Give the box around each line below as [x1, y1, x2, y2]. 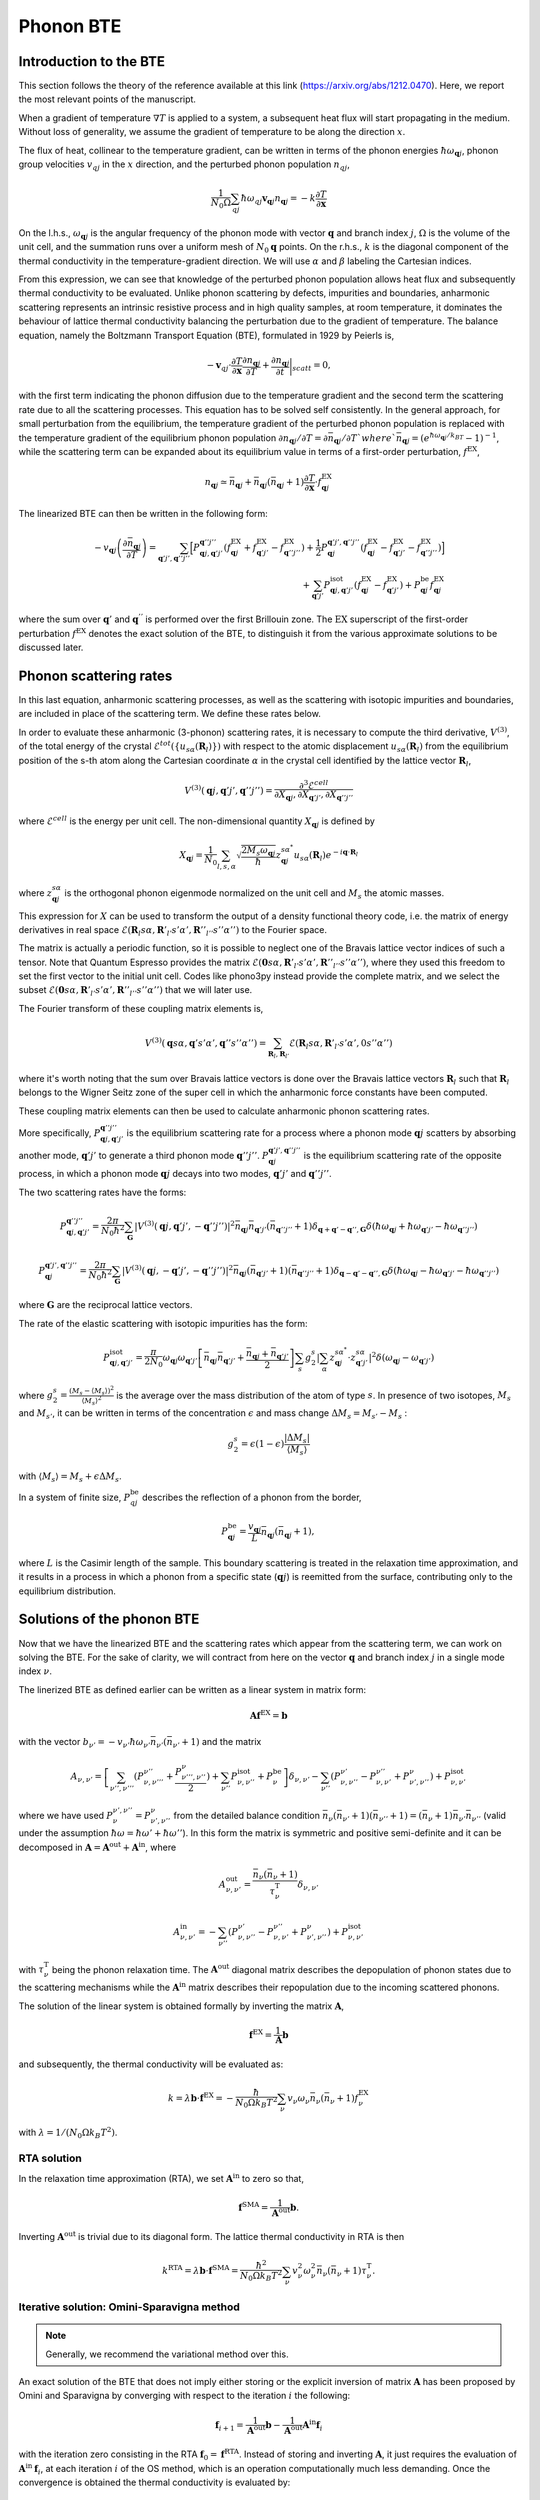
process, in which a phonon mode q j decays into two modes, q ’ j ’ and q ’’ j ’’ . [18, 1168, 332, 1180]
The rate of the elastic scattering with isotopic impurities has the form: [18, 1317, 309, 1329]
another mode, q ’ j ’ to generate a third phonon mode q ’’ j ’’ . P [18, 1149, 269, 1161]
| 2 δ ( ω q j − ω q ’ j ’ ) [368, 1350, 435, 1365]
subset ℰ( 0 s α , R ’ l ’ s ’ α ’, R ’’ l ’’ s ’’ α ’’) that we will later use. [18, 984, 253, 999]
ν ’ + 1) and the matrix [172, 1736, 262, 1750]
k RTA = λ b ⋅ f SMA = [161, 2263, 239, 2277]
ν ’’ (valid [471, 1809, 507, 1824]
